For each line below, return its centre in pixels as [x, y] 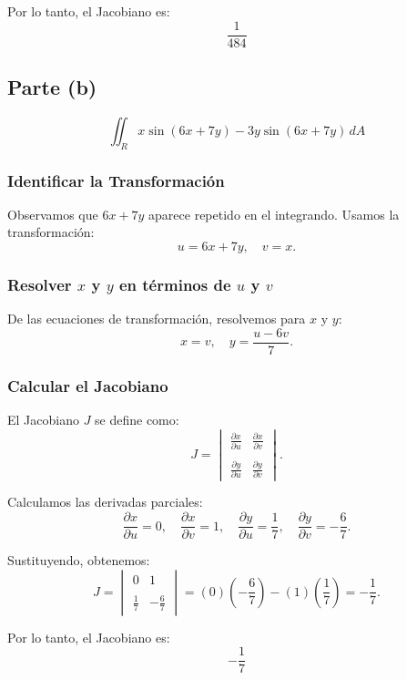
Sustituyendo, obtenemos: [79, 560]
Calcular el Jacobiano [88, 385]
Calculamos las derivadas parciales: [105, 502]
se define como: [137, 420]
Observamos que [53, 214]
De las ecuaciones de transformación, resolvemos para [157, 319]
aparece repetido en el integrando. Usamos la [274, 214]
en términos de [175, 284]
